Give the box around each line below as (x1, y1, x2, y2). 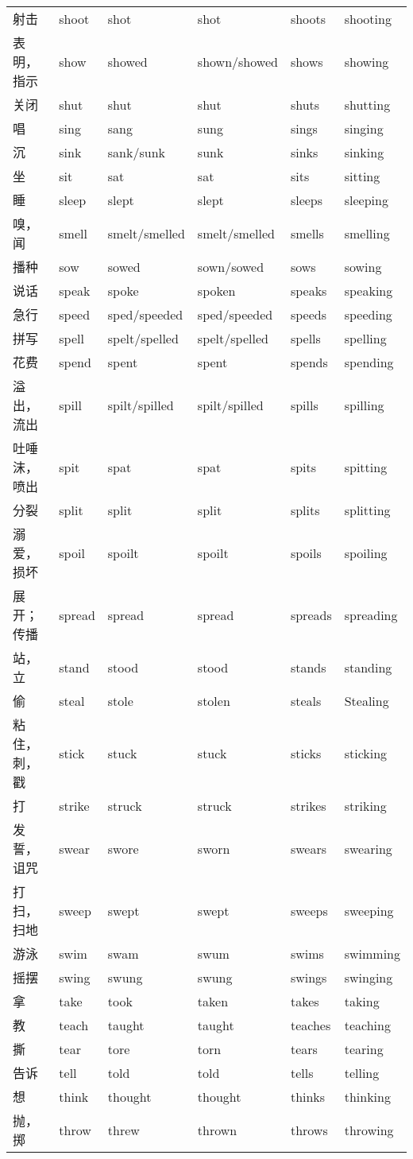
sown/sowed (197, 257, 264, 276)
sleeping (344, 190, 388, 209)
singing (344, 118, 384, 138)
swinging (344, 967, 393, 987)
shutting (344, 95, 391, 114)
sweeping (344, 901, 394, 920)
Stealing (344, 691, 389, 710)
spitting (344, 457, 388, 476)
